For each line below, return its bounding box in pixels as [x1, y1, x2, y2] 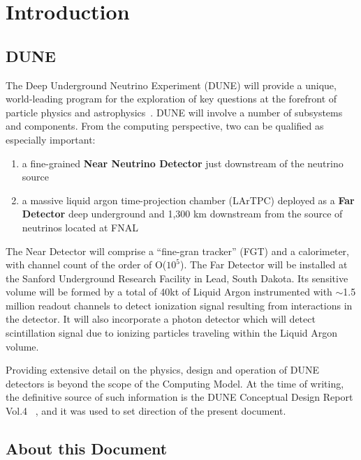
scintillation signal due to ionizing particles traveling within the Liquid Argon [6, 325, 338, 340]
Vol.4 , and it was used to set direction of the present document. [6, 404, 286, 418]
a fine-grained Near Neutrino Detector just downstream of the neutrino [22, 155, 344, 170]
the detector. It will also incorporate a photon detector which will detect [6, 312, 316, 326]
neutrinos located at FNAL [22, 220, 138, 234]
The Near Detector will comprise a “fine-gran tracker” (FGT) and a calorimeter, [6, 243, 349, 258]
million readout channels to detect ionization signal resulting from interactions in [6, 298, 353, 312]
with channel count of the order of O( [6, 257, 167, 272]
